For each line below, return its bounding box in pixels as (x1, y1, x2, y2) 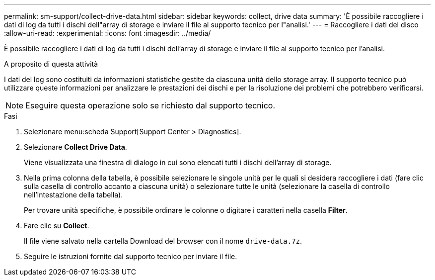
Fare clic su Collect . (24, 221, 89, 230)
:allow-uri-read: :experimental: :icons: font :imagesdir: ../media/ (4, 29, 211, 37)
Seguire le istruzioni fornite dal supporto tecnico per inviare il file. (24, 252, 237, 261)
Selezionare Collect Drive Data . (24, 143, 127, 151)
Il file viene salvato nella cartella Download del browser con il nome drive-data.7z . (24, 237, 302, 245)
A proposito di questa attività (4, 60, 98, 68)
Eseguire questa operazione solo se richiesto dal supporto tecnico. (25, 100, 275, 110)
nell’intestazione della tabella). (24, 190, 123, 199)
